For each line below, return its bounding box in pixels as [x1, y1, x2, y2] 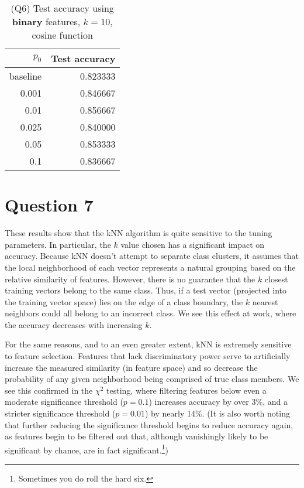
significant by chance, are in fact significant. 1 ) [5, 442, 168, 456]
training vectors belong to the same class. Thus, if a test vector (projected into [5, 284, 287, 296]
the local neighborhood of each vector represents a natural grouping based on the [5, 261, 296, 273]
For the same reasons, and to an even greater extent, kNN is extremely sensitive [5, 338, 292, 350]
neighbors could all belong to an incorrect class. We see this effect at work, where [5, 307, 296, 319]
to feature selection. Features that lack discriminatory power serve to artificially [5, 350, 291, 362]
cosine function [32, 28, 93, 42]
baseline [9, 69, 42, 83]
